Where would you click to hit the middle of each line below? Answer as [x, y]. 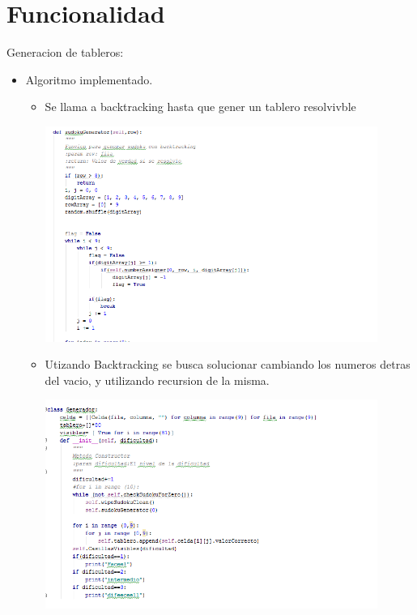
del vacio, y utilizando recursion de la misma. [157, 380]
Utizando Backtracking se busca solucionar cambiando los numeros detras [228, 364]
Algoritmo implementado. [89, 79]
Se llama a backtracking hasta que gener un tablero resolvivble [200, 107]
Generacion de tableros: [65, 52]
